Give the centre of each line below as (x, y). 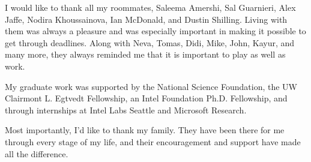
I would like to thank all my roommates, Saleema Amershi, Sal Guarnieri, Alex (150, 7)
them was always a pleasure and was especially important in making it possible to (155, 31)
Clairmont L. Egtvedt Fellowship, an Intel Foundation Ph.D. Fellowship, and (146, 98)
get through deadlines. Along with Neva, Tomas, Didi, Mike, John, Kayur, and (150, 42)
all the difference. (37, 153)
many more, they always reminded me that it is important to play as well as (145, 54)
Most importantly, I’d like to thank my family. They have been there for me (145, 130)
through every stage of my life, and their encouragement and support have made (153, 141)
